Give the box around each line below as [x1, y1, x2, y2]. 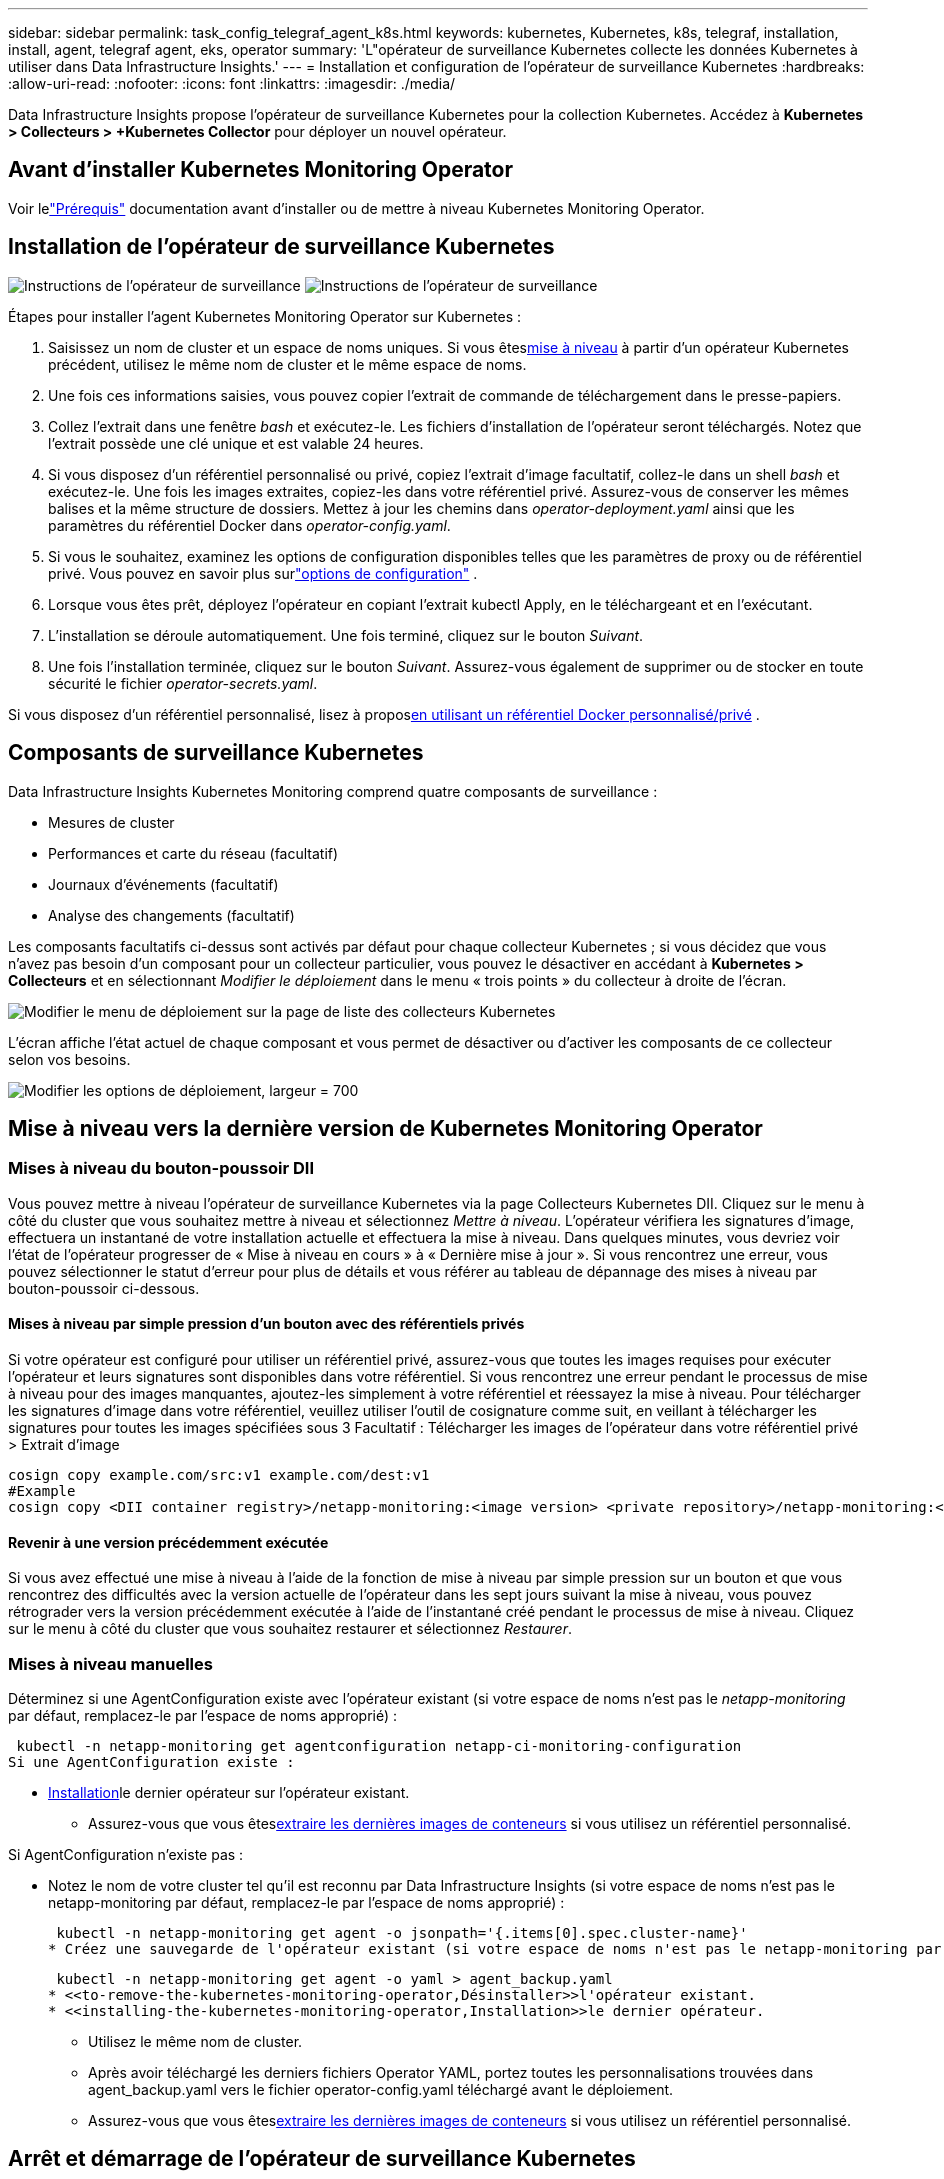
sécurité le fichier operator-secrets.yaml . [48, 674, 318, 692]
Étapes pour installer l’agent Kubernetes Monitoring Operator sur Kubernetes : [8, 307, 522, 325]
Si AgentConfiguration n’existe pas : [8, 1845, 244, 1863]
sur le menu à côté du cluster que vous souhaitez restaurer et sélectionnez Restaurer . [8, 1620, 572, 1638]
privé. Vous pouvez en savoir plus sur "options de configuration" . [48, 564, 478, 582]
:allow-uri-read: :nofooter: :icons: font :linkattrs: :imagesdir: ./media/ [8, 75, 456, 92]
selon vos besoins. [8, 1050, 131, 1068]
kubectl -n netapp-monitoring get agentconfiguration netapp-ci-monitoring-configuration [16, 1737, 742, 1754]
